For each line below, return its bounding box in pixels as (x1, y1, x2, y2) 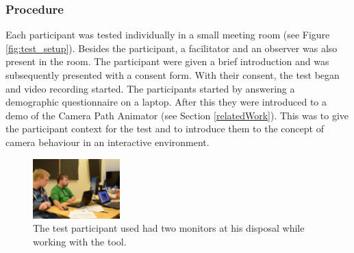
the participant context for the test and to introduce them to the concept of (5, 121, 324, 136)
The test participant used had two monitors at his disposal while (33, 221, 305, 235)
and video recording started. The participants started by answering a (5, 81, 295, 95)
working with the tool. (33, 234, 127, 248)
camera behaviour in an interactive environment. (5, 134, 210, 149)
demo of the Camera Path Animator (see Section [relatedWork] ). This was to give (5, 108, 349, 122)
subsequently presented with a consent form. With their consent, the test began (5, 68, 340, 82)
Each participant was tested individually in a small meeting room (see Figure (5, 27, 330, 42)
